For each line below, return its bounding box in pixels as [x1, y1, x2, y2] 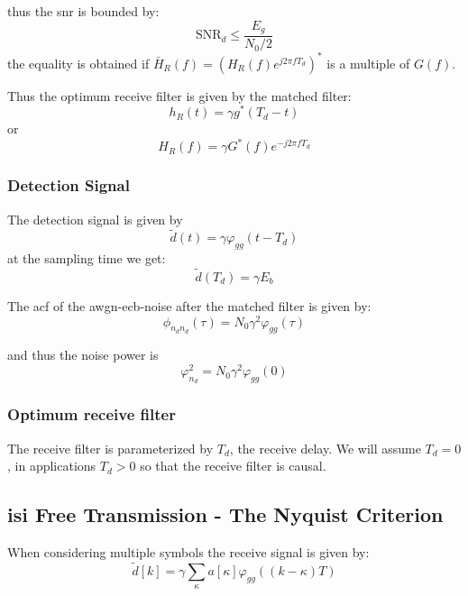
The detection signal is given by [7, 209, 183, 228]
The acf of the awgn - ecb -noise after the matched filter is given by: [7, 296, 372, 315]
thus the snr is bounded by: [7, 2, 160, 20]
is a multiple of [326, 53, 410, 72]
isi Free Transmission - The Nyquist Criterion [7, 500, 444, 528]
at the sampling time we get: [7, 249, 166, 268]
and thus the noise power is [7, 345, 159, 364]
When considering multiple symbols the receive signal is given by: [7, 542, 370, 561]
